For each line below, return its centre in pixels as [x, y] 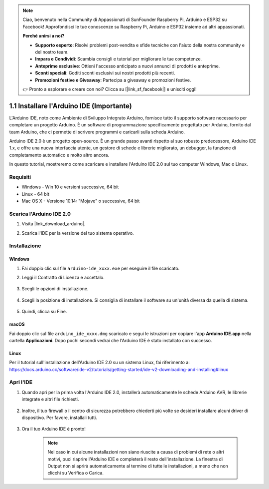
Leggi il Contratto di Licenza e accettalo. [63, 277]
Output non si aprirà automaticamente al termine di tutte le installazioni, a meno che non [138, 466]
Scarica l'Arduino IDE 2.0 [40, 214]
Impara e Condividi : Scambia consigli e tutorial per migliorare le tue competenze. [119, 59]
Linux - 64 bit [36, 194]
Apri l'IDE [21, 382]
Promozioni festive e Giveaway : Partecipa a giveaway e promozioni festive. [113, 80]
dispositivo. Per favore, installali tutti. [59, 418]
